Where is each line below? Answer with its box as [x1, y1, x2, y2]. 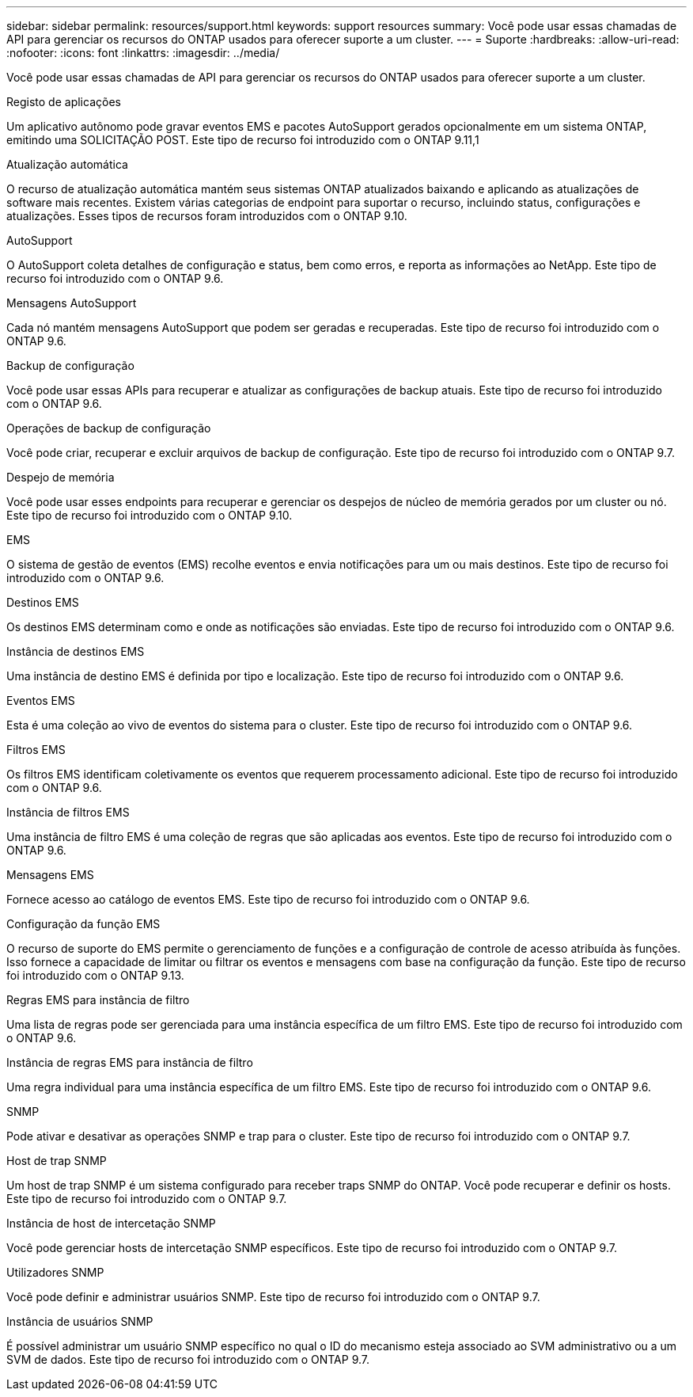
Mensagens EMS [6, 868, 94, 881]
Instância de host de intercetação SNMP [6, 1216, 216, 1230]
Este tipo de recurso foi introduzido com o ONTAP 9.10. [6, 508, 293, 522]
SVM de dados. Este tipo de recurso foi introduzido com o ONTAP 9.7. [6, 1353, 369, 1366]
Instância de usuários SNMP [6, 1315, 153, 1328]
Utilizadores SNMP [6, 1266, 104, 1279]
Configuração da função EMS [6, 917, 161, 931]
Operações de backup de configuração [6, 421, 211, 435]
